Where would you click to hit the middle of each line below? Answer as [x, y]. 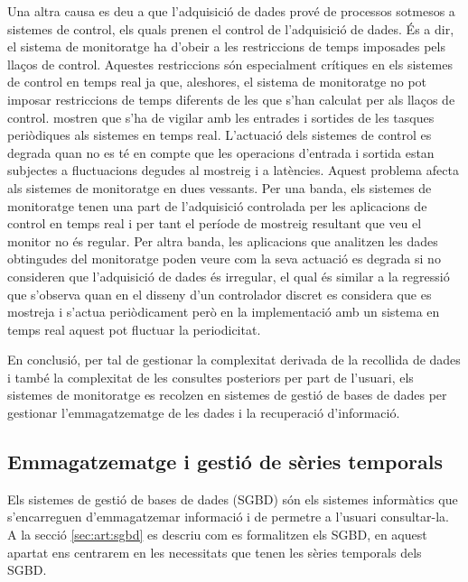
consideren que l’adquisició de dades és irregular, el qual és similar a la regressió [229, 276]
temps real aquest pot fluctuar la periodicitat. [134, 329]
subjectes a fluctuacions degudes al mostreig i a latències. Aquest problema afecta [233, 170]
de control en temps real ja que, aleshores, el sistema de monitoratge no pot [217, 82]
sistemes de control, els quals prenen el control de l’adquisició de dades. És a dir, [231, 28]
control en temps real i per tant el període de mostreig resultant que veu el [215, 223]
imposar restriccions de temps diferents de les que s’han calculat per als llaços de [231, 99]
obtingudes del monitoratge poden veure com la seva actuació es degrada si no [224, 259]
